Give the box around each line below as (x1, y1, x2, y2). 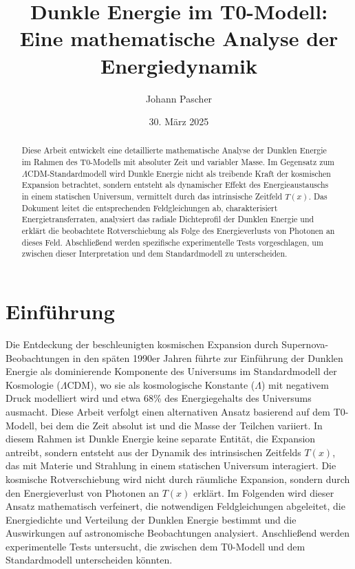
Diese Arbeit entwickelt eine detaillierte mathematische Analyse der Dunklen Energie (21, 144, 327, 156)
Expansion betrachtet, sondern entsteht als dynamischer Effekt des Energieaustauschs (21, 179, 329, 191)
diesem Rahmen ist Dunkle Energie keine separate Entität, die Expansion (6, 431, 316, 446)
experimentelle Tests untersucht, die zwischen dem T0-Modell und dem (6, 539, 305, 553)
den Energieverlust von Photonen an (6, 485, 160, 500)
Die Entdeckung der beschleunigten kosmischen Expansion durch (6, 336, 279, 351)
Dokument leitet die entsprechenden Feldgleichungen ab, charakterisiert (21, 202, 278, 213)
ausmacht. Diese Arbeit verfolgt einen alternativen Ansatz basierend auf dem (6, 404, 330, 418)
